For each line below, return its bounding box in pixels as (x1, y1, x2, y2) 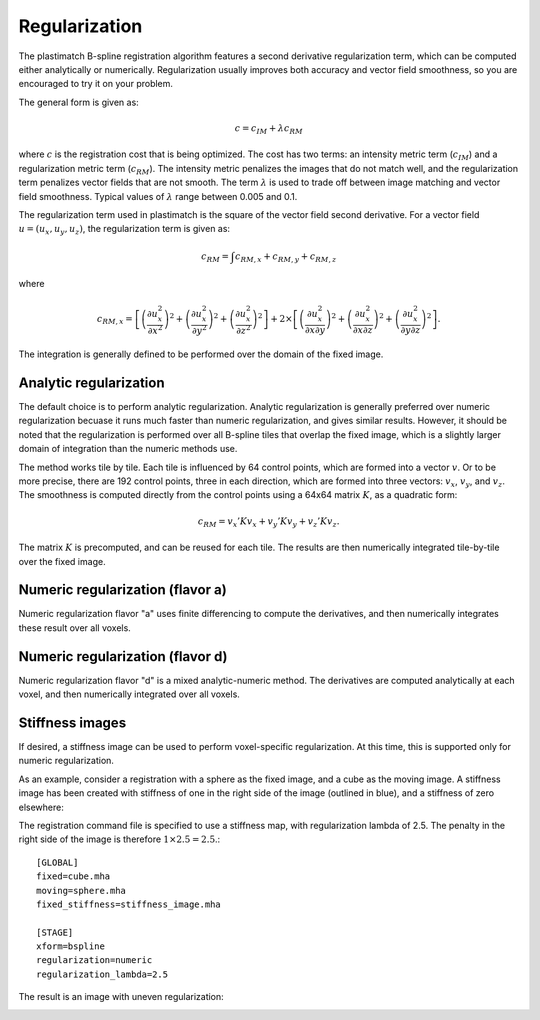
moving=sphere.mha (36, 885, 127, 896)
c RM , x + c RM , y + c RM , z (235, 250, 337, 264)
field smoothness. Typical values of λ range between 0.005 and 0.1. (18, 190, 298, 202)
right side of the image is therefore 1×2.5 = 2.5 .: (18, 833, 221, 845)
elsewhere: (18, 801, 64, 813)
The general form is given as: (18, 96, 139, 108)
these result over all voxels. (18, 621, 132, 634)
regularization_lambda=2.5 (36, 968, 169, 980)
